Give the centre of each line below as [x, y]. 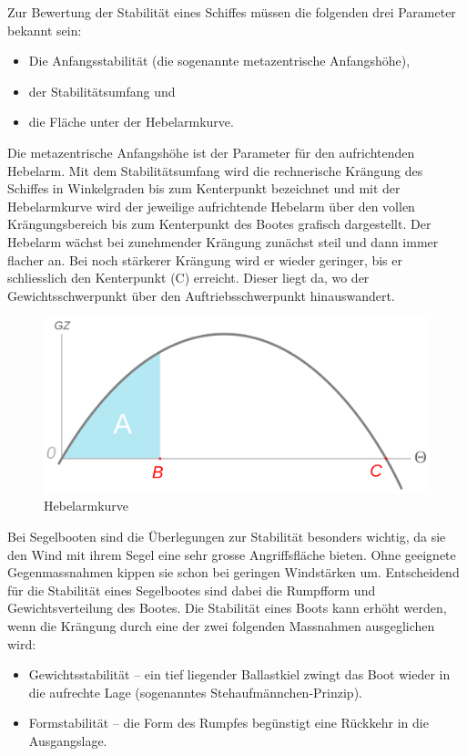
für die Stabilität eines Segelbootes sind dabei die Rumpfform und [192, 590]
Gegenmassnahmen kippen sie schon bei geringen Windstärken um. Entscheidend [233, 572]
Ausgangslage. [68, 740]
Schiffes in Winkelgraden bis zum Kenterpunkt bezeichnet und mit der [204, 188]
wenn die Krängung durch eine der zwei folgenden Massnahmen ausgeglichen [221, 626]
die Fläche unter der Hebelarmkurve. [131, 122]
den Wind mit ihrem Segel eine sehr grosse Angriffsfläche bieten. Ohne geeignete [232, 554]
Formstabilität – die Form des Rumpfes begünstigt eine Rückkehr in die [228, 723]
